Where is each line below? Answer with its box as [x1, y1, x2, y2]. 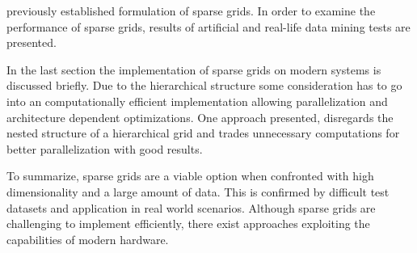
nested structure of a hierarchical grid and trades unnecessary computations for [6, 124, 400, 141]
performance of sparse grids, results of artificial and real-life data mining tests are [6, 18, 411, 35]
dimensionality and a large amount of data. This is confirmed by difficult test [6, 183, 390, 200]
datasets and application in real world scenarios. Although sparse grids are [6, 199, 376, 216]
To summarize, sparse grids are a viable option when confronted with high [6, 167, 374, 184]
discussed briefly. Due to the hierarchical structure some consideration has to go [6, 77, 402, 94]
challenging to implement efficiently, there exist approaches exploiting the [6, 215, 370, 232]
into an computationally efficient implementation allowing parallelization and [6, 92, 388, 109]
